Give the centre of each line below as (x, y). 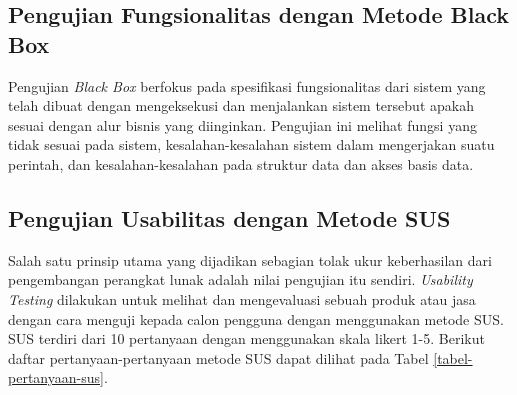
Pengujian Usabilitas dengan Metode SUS (229, 217)
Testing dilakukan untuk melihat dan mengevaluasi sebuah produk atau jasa (242, 298)
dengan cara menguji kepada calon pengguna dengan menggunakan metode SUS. (256, 318)
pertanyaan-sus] (56, 377)
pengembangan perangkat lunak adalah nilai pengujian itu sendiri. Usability (240, 279)
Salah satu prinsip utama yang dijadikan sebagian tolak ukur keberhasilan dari (250, 259)
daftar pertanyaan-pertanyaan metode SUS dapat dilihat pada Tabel (218, 357)
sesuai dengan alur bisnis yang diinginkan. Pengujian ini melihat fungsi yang (242, 124)
